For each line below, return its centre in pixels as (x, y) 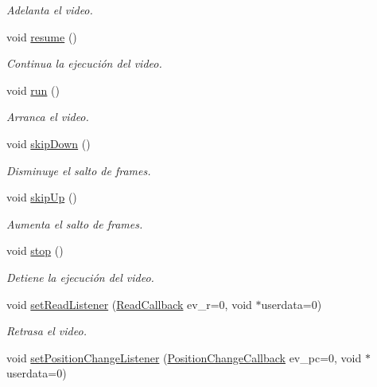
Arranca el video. (48, 117)
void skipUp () (42, 197)
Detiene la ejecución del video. (80, 277)
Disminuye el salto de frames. (79, 170)
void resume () (42, 36)
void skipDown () (49, 143)
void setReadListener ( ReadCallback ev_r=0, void (129, 304)
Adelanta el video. (50, 10)
